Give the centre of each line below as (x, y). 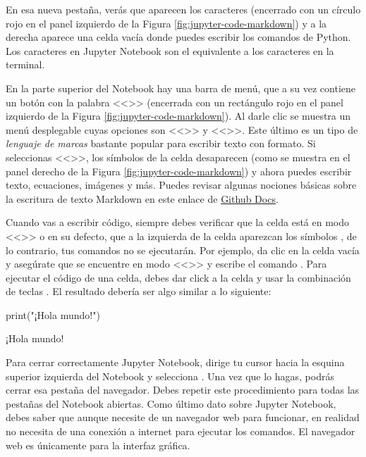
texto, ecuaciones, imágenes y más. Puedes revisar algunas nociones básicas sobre (181, 185)
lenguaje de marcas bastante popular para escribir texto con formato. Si (161, 143)
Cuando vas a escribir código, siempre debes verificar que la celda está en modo (178, 222)
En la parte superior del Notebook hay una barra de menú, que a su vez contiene (181, 88)
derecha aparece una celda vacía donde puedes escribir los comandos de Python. (178, 37)
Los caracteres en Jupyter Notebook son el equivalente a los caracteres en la (170, 50)
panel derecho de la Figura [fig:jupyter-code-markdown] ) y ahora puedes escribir (179, 171)
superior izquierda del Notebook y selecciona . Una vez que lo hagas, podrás (170, 376)
